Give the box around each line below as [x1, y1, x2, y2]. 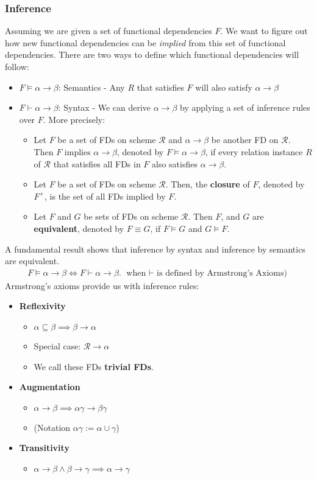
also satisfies [152, 157, 198, 170]
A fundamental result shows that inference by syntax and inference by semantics [5, 242, 305, 255]
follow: [5, 60, 29, 72]
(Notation [34, 421, 71, 433]
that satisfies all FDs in [53, 157, 141, 170]
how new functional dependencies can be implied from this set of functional [5, 36, 286, 49]
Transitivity [19, 441, 69, 454]
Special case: [34, 339, 81, 352]
